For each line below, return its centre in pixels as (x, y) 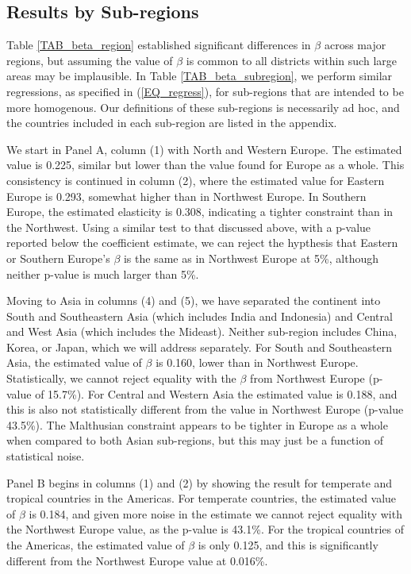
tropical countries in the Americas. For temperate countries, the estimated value (202, 498)
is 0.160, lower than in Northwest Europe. (257, 362)
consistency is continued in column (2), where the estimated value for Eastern (196, 180)
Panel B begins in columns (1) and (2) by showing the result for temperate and (200, 482)
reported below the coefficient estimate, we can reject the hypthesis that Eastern (202, 243)
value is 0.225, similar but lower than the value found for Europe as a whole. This (205, 165)
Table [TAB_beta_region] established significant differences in (159, 45)
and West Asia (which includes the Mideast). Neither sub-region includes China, (202, 331)
